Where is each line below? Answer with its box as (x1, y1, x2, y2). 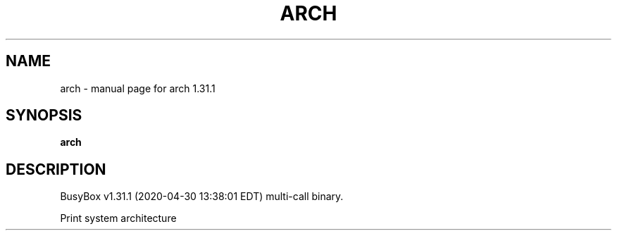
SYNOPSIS (6, 106, 82, 125)
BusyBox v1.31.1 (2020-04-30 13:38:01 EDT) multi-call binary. (60, 190, 344, 203)
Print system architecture (60, 212, 177, 225)
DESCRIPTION (6, 160, 106, 178)
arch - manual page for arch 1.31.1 (60, 82, 216, 94)
